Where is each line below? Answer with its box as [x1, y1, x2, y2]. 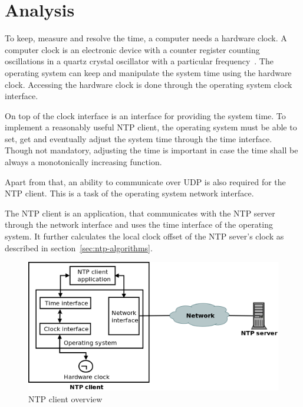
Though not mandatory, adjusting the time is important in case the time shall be [5, 144, 298, 156]
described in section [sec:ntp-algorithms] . [5, 241, 153, 254]
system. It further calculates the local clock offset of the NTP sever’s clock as [5, 230, 284, 242]
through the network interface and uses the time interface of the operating [5, 218, 273, 231]
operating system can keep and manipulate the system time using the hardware [5, 66, 292, 78]
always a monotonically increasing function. [5, 156, 162, 168]
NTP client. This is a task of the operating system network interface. [5, 187, 254, 199]
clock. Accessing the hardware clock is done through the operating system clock [5, 78, 292, 90]
